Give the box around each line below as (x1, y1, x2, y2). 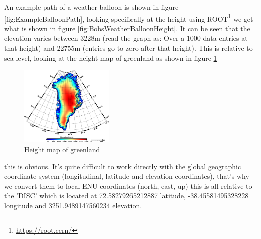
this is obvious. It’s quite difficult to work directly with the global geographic (4, 161, 241, 171)
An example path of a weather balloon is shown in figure (4, 2, 179, 12)
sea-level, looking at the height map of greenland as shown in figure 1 (4, 52, 217, 63)
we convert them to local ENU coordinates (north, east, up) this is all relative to (4, 180, 252, 191)
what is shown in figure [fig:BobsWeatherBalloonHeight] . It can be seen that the (4, 23, 250, 33)
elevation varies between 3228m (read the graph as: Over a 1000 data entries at (4, 33, 248, 43)
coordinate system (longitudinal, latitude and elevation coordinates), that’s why (4, 171, 249, 181)
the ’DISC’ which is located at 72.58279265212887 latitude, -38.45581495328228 (4, 190, 249, 201)
